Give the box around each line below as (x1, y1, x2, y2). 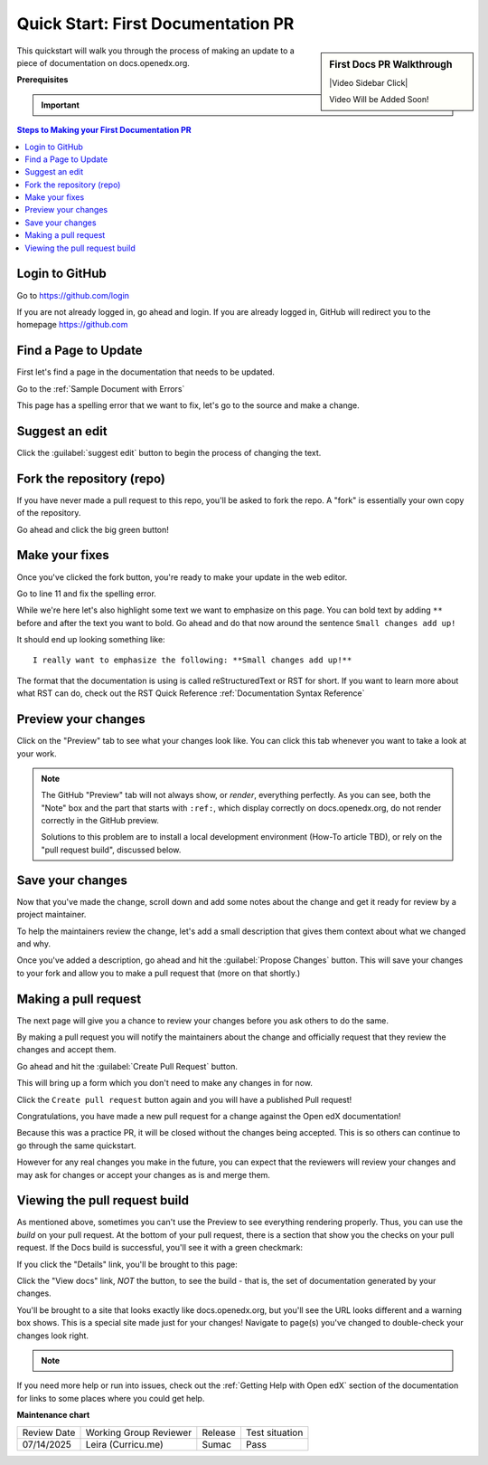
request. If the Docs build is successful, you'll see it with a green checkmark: (16, 1242, 303, 1253)
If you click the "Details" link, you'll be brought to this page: (16, 1259, 239, 1270)
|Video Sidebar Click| (329, 77, 408, 88)
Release (202, 1426, 237, 1439)
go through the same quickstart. (16, 1140, 136, 1151)
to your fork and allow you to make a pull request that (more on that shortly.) (16, 967, 301, 978)
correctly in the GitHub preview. (41, 815, 160, 826)
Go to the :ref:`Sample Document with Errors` (16, 383, 185, 394)
